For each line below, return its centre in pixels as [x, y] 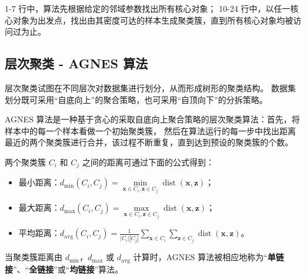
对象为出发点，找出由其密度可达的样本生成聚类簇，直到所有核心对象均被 [153, 20]
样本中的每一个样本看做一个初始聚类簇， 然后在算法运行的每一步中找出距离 [150, 130]
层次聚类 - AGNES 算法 [76, 63]
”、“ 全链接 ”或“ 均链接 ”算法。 [68, 269]
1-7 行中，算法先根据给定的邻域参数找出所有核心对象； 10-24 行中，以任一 [148, 8]
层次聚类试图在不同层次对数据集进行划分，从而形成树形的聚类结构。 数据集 [150, 87]
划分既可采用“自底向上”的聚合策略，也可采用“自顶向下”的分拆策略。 [136, 99]
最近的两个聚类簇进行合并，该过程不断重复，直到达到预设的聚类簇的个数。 [149, 142]
